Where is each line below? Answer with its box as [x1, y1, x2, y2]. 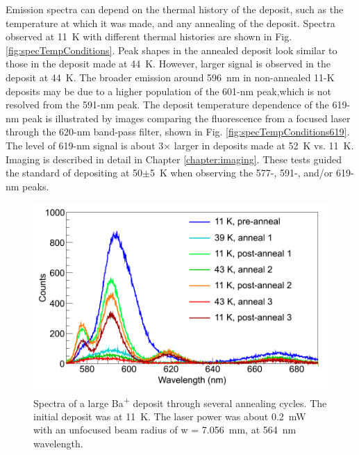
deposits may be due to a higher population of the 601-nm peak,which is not [6, 83, 331, 98]
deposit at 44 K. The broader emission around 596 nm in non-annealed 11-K [6, 69, 335, 84]
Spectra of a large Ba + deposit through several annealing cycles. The [33, 393, 327, 410]
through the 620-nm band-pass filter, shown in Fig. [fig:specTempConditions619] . [6, 124, 350, 139]
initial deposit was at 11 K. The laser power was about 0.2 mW [33, 408, 306, 423]
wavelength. [33, 436, 83, 451]
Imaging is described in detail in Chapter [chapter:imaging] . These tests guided [6, 151, 342, 166]
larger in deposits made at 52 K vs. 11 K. [174, 138, 354, 152]
